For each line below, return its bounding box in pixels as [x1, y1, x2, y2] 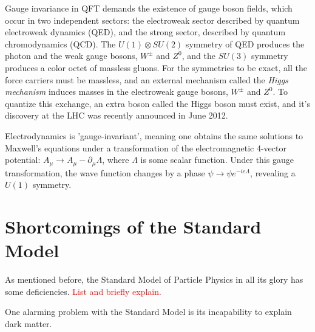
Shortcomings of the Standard [5, 213, 262, 238]
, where [102, 153, 129, 166]
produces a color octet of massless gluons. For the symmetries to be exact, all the [5, 61, 307, 74]
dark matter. [5, 317, 52, 330]
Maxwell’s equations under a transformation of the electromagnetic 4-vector [5, 141, 286, 154]
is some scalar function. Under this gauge [140, 153, 294, 166]
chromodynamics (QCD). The [5, 37, 116, 50]
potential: [5, 153, 41, 166]
